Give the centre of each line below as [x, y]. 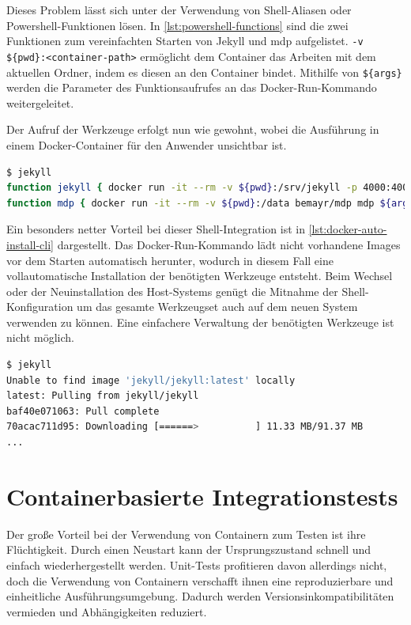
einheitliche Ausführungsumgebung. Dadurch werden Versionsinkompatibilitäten [200, 596]
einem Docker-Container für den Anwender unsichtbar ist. [147, 144]
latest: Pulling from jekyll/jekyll [103, 396]
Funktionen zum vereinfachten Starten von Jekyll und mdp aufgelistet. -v [185, 41]
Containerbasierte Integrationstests [202, 496]
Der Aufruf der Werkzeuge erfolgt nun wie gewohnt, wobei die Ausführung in [193, 129]
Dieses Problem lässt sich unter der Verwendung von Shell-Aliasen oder [179, 9]
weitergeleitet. [40, 102]
